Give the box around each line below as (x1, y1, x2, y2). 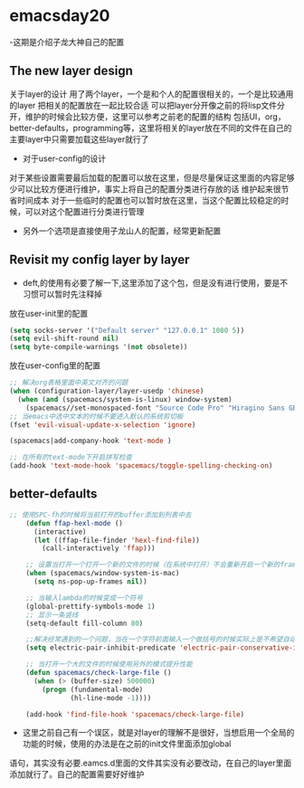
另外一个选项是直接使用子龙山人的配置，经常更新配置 (22, 225, 222, 236)
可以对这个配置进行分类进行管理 (24, 205, 145, 217)
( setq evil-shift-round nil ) (9, 334, 119, 344)
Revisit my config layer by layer (9, 252, 190, 268)
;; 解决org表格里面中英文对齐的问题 (9, 378, 128, 387)
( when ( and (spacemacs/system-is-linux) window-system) (17, 394, 233, 403)
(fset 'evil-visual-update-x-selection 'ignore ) (9, 420, 196, 430)
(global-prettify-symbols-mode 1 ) (25, 602, 156, 611)
